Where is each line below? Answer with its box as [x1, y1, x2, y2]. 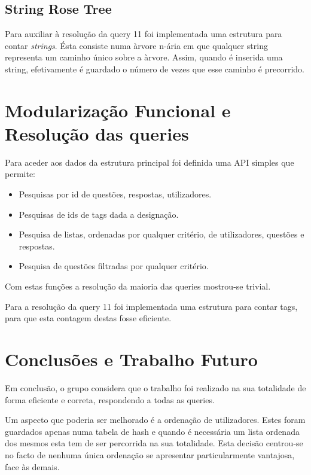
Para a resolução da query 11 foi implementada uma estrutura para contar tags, [5, 300, 298, 312]
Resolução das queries [5, 121, 189, 145]
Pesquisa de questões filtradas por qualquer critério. [19, 260, 209, 272]
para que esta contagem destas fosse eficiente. [5, 312, 172, 324]
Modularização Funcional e [5, 98, 231, 122]
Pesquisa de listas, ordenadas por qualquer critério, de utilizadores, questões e [19, 228, 304, 240]
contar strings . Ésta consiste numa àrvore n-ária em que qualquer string [5, 39, 268, 51]
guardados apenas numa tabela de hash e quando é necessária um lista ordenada [5, 425, 300, 437]
